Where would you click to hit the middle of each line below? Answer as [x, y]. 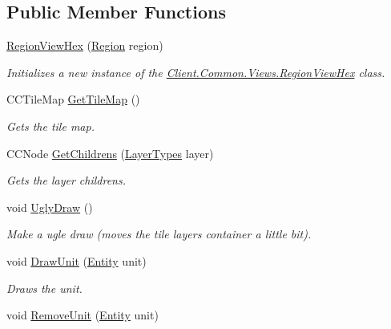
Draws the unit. [44, 288]
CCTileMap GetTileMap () [73, 99]
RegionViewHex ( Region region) [85, 45]
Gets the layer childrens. [66, 180]
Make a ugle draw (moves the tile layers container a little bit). [159, 234]
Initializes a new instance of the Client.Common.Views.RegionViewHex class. [196, 72]
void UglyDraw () [50, 207]
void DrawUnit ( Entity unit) [77, 260]
